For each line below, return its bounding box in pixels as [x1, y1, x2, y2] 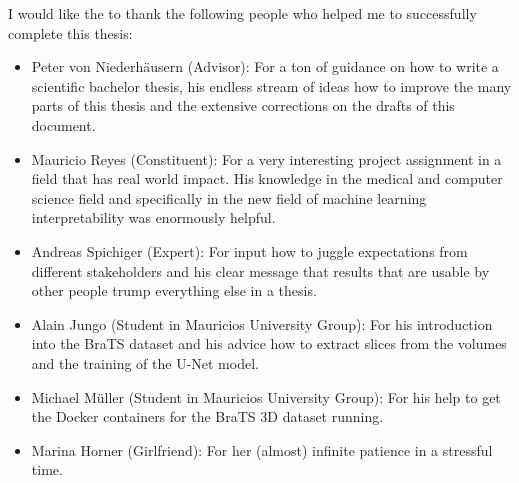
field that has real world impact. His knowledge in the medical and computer [31, 168, 503, 189]
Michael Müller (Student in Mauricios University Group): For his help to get [31, 386, 501, 407]
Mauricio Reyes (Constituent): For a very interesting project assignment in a [31, 148, 502, 169]
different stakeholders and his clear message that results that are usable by [31, 260, 490, 281]
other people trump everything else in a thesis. [31, 280, 317, 301]
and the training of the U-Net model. [31, 352, 259, 373]
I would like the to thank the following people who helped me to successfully [8, 3, 477, 23]
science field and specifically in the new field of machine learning [31, 187, 427, 208]
